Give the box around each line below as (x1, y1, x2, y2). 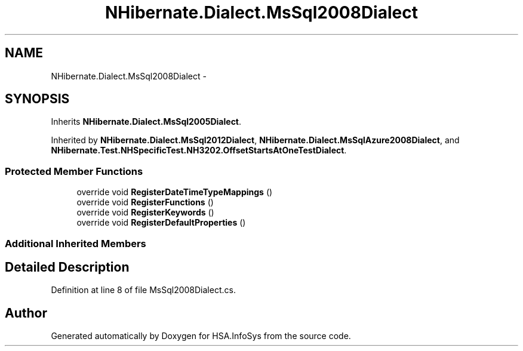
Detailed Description (5, 259, 130, 275)
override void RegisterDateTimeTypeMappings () (76, 187, 273, 198)
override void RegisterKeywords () (76, 207, 214, 218)
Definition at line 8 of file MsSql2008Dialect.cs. (51, 285, 236, 295)
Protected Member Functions (5, 165, 143, 177)
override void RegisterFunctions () (76, 197, 214, 208)
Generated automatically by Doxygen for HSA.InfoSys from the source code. (51, 331, 351, 341)
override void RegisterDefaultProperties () (76, 217, 246, 228)
